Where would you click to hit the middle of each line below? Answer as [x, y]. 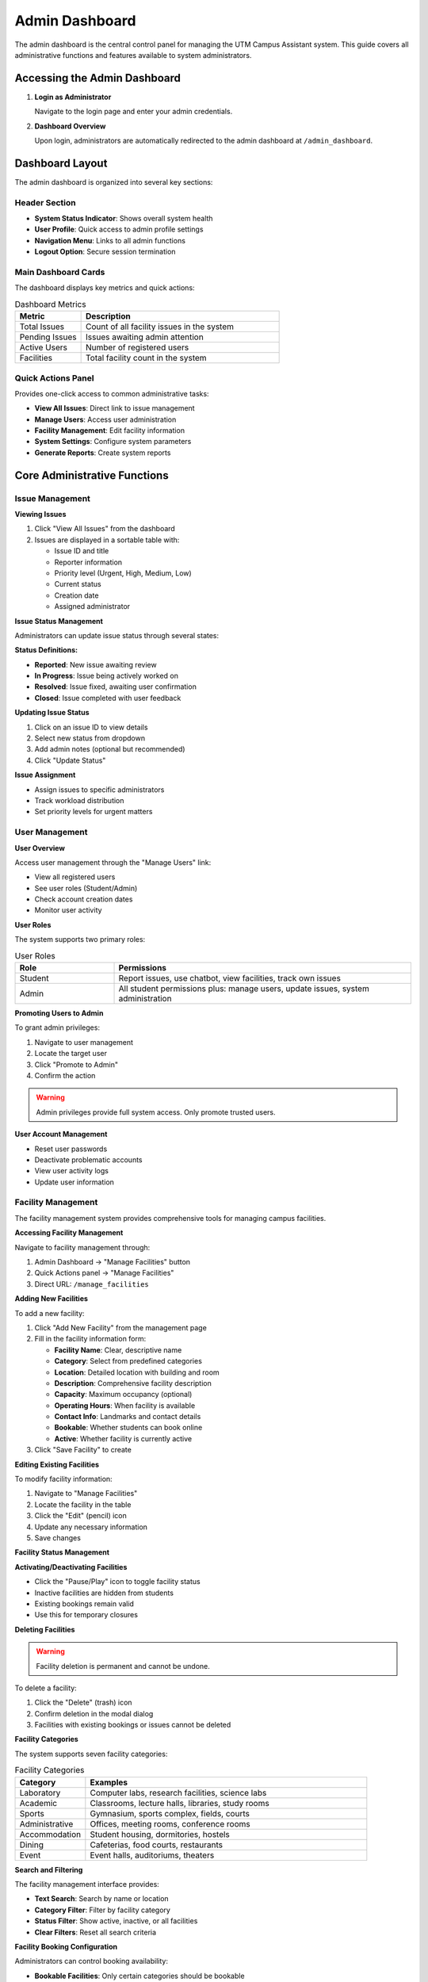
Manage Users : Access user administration [105, 419]
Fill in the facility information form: [90, 1339]
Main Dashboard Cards [60, 272]
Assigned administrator [92, 606]
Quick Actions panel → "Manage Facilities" [104, 1273]
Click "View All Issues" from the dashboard [105, 529]
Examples [109, 1782]
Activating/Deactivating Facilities [71, 1567]
